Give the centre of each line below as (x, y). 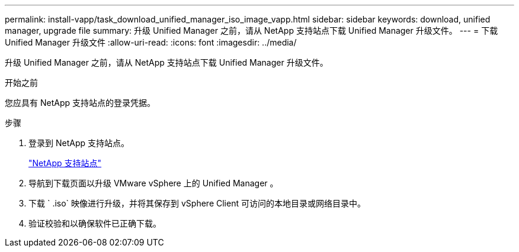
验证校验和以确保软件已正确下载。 (95, 223)
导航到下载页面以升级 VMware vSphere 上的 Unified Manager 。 (153, 183)
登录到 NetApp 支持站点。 (79, 143)
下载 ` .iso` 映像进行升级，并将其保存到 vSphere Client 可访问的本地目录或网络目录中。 (197, 203)
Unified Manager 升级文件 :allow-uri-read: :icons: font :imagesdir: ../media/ (151, 42)
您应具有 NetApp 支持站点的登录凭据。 (80, 103)
